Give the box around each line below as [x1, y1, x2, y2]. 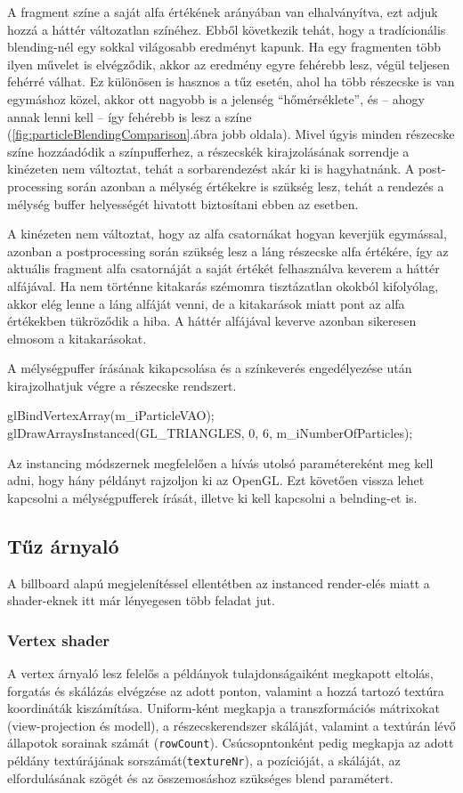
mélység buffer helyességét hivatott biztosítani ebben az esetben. [7, 194, 359, 213]
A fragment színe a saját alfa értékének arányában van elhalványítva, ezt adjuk [7, 3, 438, 20]
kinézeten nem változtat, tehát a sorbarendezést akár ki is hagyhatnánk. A [7, 159, 415, 178]
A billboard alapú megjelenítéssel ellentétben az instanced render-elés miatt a [7, 573, 430, 592]
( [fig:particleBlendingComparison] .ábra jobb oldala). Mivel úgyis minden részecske [7, 125, 455, 143]
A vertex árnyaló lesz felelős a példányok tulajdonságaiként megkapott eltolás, [7, 664, 434, 683]
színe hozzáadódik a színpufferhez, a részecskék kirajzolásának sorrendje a [7, 142, 410, 160]
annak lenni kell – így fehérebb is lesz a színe [7, 107, 252, 125]
